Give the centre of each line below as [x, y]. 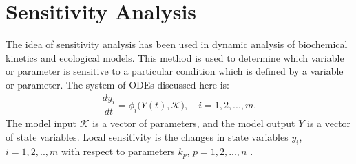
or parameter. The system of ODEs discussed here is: [117, 84]
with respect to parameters [118, 151]
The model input [41, 123]
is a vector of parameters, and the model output [194, 123]
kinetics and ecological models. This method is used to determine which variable [175, 57]
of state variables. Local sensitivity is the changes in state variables [147, 136]
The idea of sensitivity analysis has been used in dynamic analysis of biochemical [177, 44]
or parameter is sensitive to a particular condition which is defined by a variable [175, 71]
